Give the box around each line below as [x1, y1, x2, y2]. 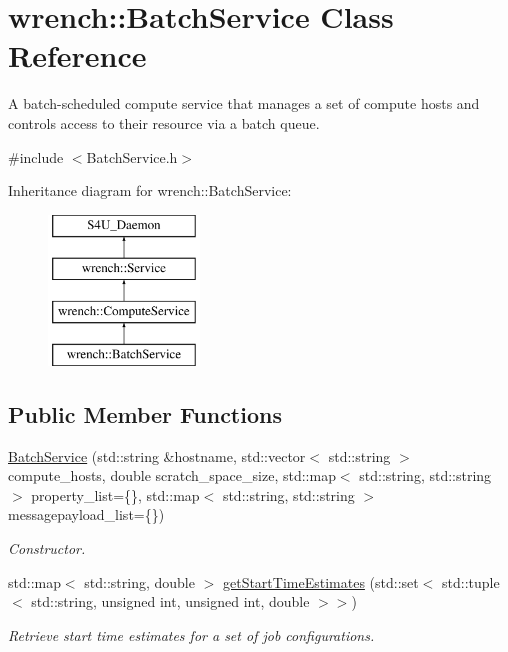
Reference [8, 35, 147, 76]
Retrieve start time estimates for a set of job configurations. [8, 624, 375, 645]
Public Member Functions [8, 398, 282, 429]
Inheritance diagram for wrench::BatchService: [8, 180, 292, 201]
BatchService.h [86, 146, 178, 167]
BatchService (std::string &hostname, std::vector [8, 445, 306, 466]
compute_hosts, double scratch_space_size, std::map [8, 465, 336, 486]
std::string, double [84, 571, 195, 592]
